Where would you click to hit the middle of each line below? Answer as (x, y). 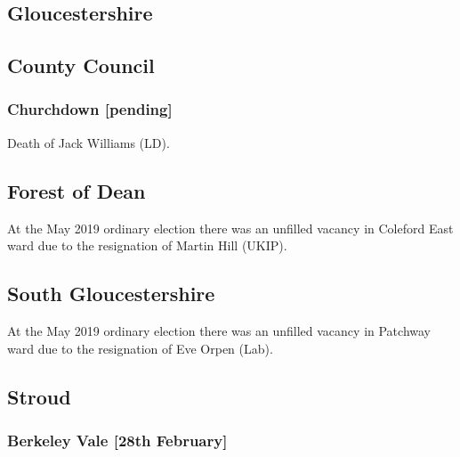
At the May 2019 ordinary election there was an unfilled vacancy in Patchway (219, 330)
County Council (81, 65)
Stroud (39, 396)
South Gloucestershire (111, 294)
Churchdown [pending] (90, 109)
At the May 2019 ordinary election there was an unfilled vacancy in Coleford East (230, 228)
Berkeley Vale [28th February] (117, 440)
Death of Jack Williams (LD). (89, 142)
